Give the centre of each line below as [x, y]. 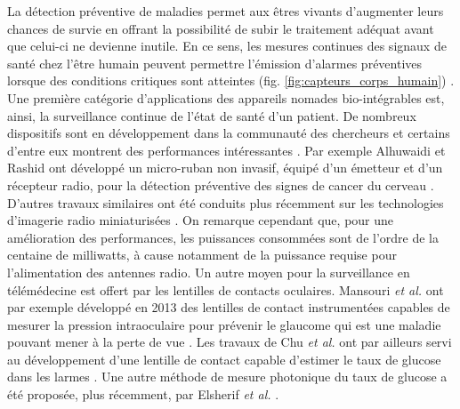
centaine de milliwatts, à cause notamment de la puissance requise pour [202, 255]
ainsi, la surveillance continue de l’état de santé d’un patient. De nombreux [212, 115]
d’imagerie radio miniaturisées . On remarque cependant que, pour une [201, 220]
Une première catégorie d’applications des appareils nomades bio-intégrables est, [226, 97]
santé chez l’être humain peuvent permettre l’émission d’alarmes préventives [215, 63]
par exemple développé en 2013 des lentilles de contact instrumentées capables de [229, 307]
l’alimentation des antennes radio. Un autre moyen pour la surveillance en [209, 272]
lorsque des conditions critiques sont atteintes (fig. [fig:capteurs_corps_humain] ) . [231, 80]
